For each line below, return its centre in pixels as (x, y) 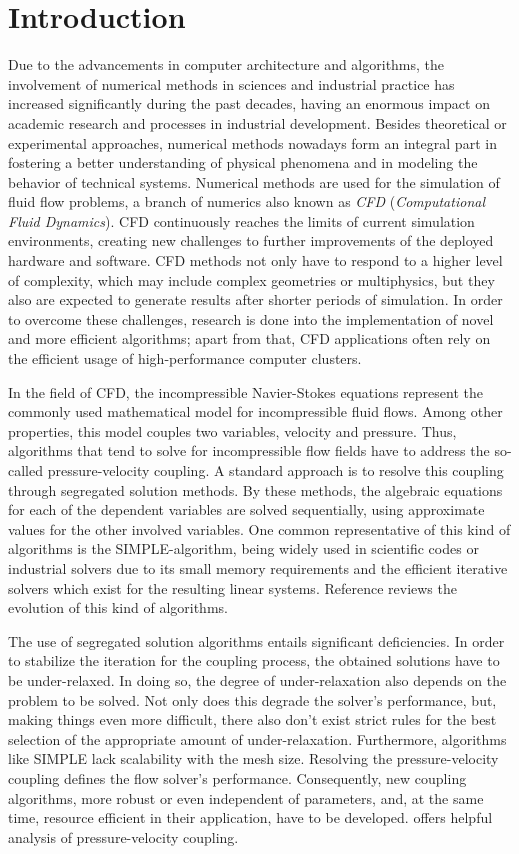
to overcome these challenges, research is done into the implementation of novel (251, 318)
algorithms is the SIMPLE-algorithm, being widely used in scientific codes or (243, 548)
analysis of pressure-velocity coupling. (123, 836)
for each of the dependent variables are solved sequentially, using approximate (246, 509)
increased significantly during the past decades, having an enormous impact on (249, 103)
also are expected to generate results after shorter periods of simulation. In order (255, 299)
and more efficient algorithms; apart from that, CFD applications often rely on (249, 338)
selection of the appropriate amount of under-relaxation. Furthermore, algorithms (257, 738)
